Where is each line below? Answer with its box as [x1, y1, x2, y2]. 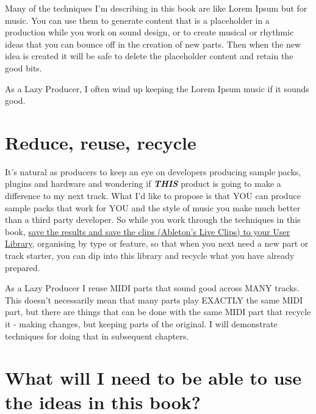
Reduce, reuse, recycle [5, 129, 196, 154]
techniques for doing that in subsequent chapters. [5, 329, 189, 342]
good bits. [5, 61, 42, 74]
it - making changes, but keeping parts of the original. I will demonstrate [5, 318, 278, 330]
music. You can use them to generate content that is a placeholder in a [5, 13, 270, 26]
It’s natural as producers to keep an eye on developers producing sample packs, [5, 165, 301, 178]
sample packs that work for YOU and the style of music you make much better [5, 201, 301, 214]
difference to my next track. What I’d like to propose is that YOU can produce [5, 189, 301, 202]
